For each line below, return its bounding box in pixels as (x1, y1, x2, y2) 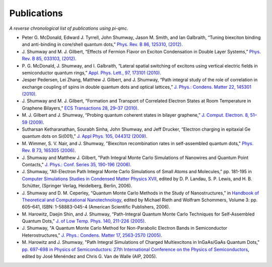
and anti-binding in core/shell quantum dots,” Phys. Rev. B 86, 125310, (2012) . (22, 41, 183, 47)
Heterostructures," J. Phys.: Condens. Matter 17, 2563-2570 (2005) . (22, 232, 162, 238)
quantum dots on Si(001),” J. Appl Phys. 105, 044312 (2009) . (22, 133, 148, 139)
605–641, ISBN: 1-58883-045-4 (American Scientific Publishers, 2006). (22, 204, 171, 210)
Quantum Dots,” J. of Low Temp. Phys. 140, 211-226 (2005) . (22, 218, 146, 224)
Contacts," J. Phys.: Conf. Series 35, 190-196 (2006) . (22, 162, 132, 168)
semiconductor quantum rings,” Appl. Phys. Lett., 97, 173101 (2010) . (22, 70, 161, 76)
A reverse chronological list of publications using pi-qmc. (9, 25, 128, 31)
